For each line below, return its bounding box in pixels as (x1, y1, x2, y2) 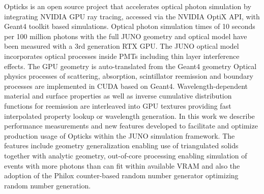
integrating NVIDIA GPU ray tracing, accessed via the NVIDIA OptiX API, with (4, 11, 260, 21)
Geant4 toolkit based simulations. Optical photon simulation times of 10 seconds (4, 21, 255, 31)
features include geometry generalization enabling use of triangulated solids (4, 140, 239, 151)
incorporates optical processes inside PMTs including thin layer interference (4, 50, 240, 61)
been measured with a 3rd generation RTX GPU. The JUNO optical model (4, 41, 239, 51)
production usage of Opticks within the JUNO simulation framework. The (4, 130, 235, 141)
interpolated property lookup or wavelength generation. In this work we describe (4, 110, 255, 121)
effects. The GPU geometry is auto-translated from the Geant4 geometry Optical (4, 60, 257, 71)
